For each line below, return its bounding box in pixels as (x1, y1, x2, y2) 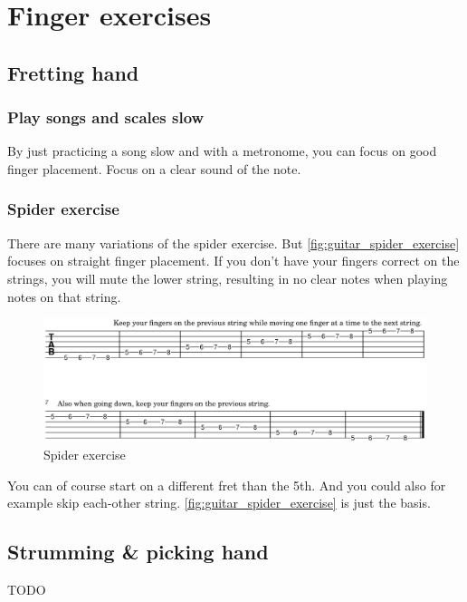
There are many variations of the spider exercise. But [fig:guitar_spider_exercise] (7, 233, 460, 252)
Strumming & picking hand (7, 538, 269, 566)
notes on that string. (7, 286, 121, 306)
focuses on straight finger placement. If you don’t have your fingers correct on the (7, 251, 460, 270)
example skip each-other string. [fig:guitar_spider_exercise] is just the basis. (7, 493, 431, 512)
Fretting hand (7, 58, 139, 86)
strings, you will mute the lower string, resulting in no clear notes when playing (7, 268, 448, 287)
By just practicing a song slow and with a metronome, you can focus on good (7, 141, 437, 160)
